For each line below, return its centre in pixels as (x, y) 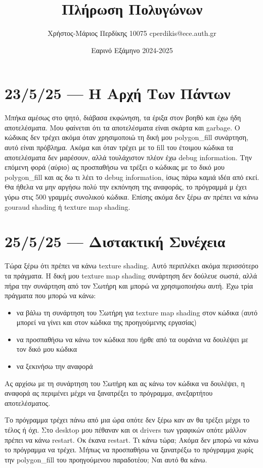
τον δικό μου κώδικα (47, 349)
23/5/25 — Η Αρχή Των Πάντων (118, 93)
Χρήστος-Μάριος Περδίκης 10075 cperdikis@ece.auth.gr (132, 33)
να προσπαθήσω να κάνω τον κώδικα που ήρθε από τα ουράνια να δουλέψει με (132, 339)
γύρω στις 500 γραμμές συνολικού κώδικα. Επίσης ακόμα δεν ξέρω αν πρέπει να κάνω (131, 197)
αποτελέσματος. (28, 403)
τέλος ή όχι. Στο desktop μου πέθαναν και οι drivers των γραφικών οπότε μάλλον (126, 430)
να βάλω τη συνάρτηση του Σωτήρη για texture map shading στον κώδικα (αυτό (137, 312)
